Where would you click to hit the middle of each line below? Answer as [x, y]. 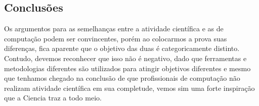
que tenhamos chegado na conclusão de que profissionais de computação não [122, 78]
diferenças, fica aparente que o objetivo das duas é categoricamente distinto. [122, 48]
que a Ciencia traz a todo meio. [53, 98]
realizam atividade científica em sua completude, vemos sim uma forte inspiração [129, 88]
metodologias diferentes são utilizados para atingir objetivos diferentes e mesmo [127, 68]
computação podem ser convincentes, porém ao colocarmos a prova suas [116, 38]
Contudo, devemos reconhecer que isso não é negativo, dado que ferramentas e [125, 58]
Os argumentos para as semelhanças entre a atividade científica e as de [114, 29]
